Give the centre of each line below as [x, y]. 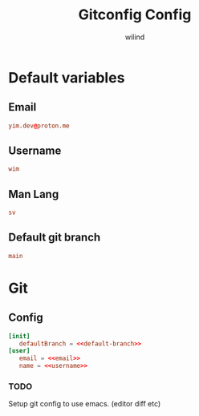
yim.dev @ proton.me [39, 126]
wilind [135, 37]
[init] [19, 336]
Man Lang [34, 194]
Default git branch [55, 238]
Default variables [67, 77]
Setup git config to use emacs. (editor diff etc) [85, 404]
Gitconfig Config [135, 15]
